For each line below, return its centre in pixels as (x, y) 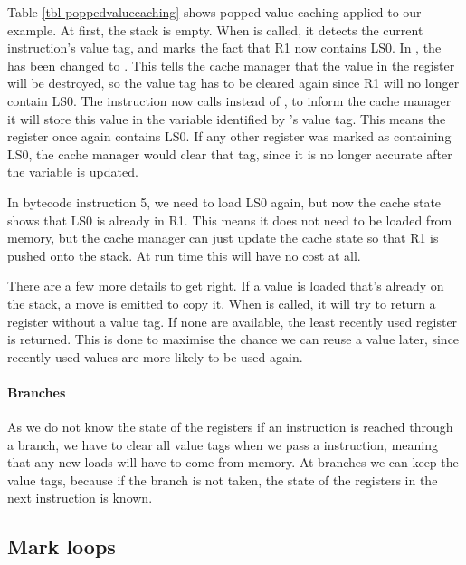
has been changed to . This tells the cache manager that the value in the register (231, 65)
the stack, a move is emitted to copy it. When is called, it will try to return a (222, 303)
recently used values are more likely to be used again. (155, 356)
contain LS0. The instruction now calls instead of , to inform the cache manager (229, 100)
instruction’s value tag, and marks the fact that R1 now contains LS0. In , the (224, 48)
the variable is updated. (73, 172)
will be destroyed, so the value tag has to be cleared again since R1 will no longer (233, 83)
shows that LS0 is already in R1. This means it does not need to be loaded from (230, 220)
